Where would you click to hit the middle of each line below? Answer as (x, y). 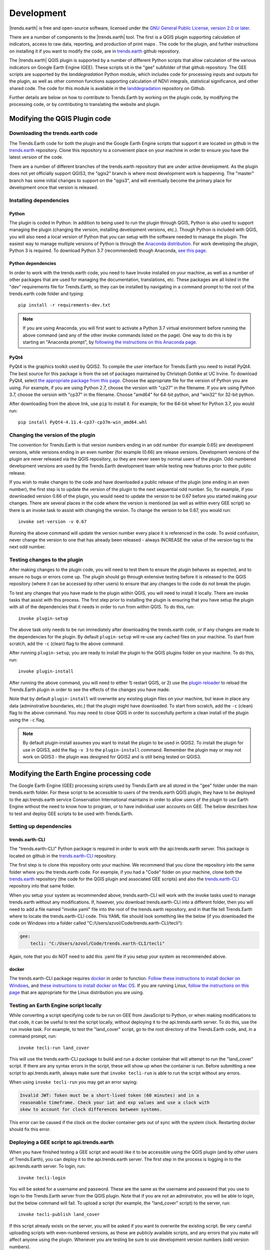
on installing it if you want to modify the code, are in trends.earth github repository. (94, 51)
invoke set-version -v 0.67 (52, 522)
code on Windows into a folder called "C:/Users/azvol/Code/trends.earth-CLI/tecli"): (96, 923)
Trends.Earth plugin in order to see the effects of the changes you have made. (90, 689)
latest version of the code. (36, 157)
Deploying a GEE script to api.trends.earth (61, 1142)
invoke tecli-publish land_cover (59, 1214)
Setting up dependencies (40, 826)
